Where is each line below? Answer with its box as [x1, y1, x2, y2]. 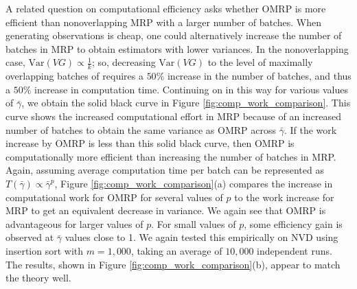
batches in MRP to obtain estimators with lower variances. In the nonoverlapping [5, 41, 349, 56]
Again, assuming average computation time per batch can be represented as [5, 163, 324, 177]
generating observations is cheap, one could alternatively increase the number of [5, 28, 342, 43]
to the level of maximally [207, 55, 313, 69]
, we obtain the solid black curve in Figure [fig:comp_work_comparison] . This [21, 95, 351, 110]
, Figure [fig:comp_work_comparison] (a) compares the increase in [54, 176, 333, 190]
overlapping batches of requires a [5, 69, 143, 83]
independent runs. [257, 243, 332, 257]
